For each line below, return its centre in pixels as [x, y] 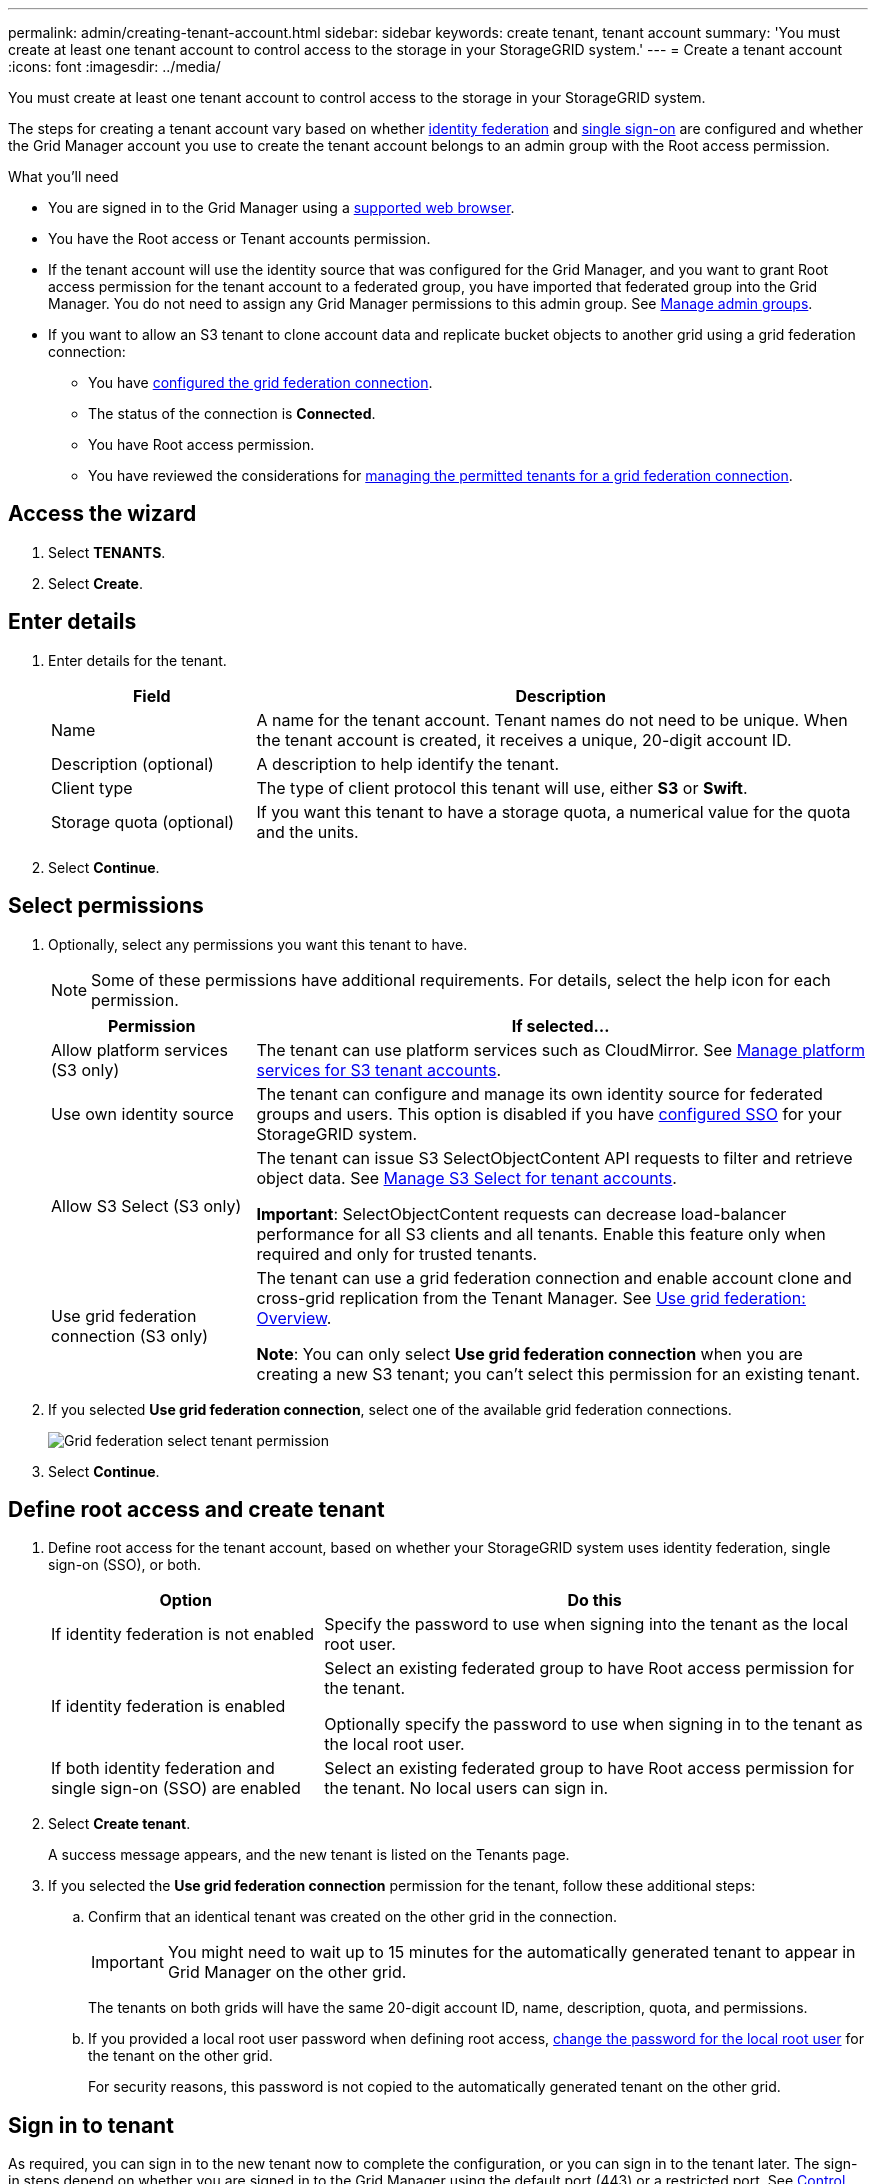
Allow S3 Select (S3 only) [146, 1205]
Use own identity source [142, 1113]
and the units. [307, 831]
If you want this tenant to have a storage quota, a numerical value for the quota [553, 811]
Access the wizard [102, 514]
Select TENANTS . [107, 552]
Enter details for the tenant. [137, 660]
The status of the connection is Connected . [232, 413]
